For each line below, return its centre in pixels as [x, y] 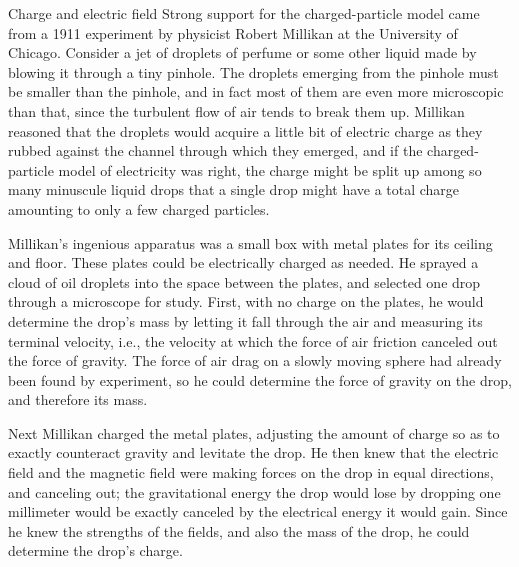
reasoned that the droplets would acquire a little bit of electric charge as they [245, 130]
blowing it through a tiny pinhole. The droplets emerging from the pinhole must [253, 71]
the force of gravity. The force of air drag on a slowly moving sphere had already [255, 360]
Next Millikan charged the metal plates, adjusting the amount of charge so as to [254, 432]
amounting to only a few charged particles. [139, 208]
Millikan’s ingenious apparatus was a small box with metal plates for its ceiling [250, 242]
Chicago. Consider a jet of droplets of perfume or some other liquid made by [242, 52]
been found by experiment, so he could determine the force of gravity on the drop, [260, 379]
